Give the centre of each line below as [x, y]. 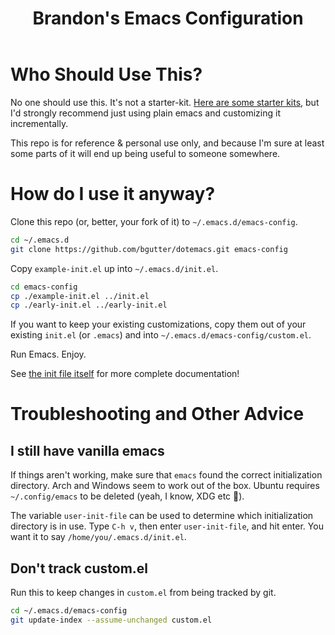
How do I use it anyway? [113, 194]
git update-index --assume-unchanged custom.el [111, 620]
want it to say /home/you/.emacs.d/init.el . [98, 537]
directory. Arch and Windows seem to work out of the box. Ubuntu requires [165, 486]
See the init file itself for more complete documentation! [125, 374]
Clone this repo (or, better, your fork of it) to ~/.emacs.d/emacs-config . [154, 221]
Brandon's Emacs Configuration [168, 18]
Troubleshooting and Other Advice [157, 414]
